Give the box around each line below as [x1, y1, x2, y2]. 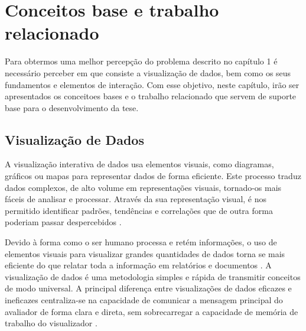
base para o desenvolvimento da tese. [5, 101, 139, 113]
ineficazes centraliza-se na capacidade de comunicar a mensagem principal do [5, 294, 283, 306]
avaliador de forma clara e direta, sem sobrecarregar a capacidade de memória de [5, 305, 298, 317]
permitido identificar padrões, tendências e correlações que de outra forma [5, 204, 273, 216]
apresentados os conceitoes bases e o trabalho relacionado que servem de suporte [5, 90, 297, 102]
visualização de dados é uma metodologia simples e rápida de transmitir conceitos [5, 270, 301, 283]
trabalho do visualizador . [5, 317, 97, 329]
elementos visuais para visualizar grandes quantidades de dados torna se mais [5, 247, 285, 259]
